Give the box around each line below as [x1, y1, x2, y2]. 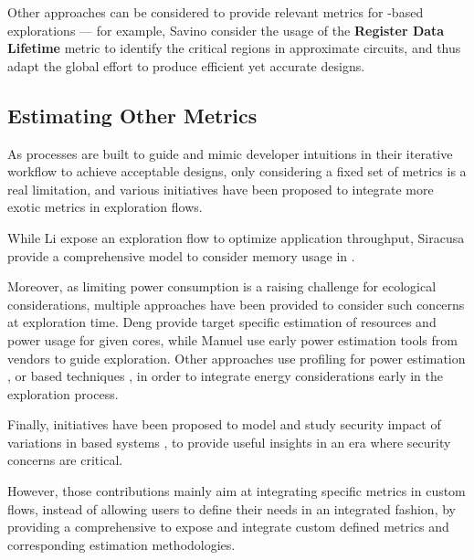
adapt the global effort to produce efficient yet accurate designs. [7, 56, 365, 75]
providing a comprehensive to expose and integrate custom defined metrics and [7, 517, 449, 536]
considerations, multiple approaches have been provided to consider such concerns [7, 294, 465, 313]
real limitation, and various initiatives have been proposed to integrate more [7, 179, 434, 198]
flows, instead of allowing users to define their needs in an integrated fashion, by [7, 499, 456, 518]
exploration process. [7, 384, 119, 403]
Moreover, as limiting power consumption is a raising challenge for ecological [7, 277, 437, 296]
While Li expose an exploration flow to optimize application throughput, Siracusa [7, 227, 465, 247]
